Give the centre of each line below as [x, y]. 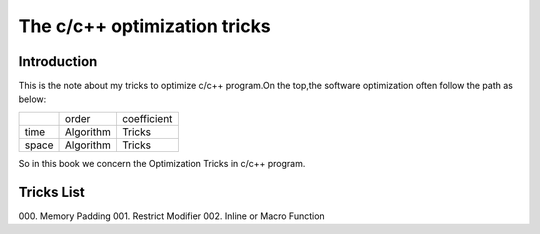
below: [32, 99]
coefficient [147, 118]
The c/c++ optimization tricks [144, 26]
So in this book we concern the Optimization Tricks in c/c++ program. [162, 163]
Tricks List [51, 191]
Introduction [58, 61]
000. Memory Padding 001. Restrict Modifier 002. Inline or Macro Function [171, 216]
